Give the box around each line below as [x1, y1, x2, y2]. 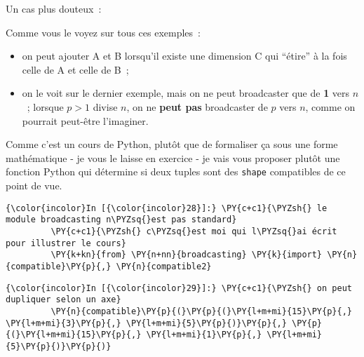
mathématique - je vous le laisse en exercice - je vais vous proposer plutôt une [6, 150, 340, 165]
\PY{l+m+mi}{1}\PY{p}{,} [146, 330, 262, 340]
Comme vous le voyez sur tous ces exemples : [6, 25, 201, 39]
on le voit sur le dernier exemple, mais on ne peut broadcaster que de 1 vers [22, 86, 350, 100]
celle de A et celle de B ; [22, 62, 129, 76]
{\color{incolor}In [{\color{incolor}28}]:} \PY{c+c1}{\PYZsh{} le [6, 203, 328, 213]
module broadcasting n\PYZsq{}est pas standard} [6, 215, 237, 225]
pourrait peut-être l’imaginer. [22, 113, 149, 128]
